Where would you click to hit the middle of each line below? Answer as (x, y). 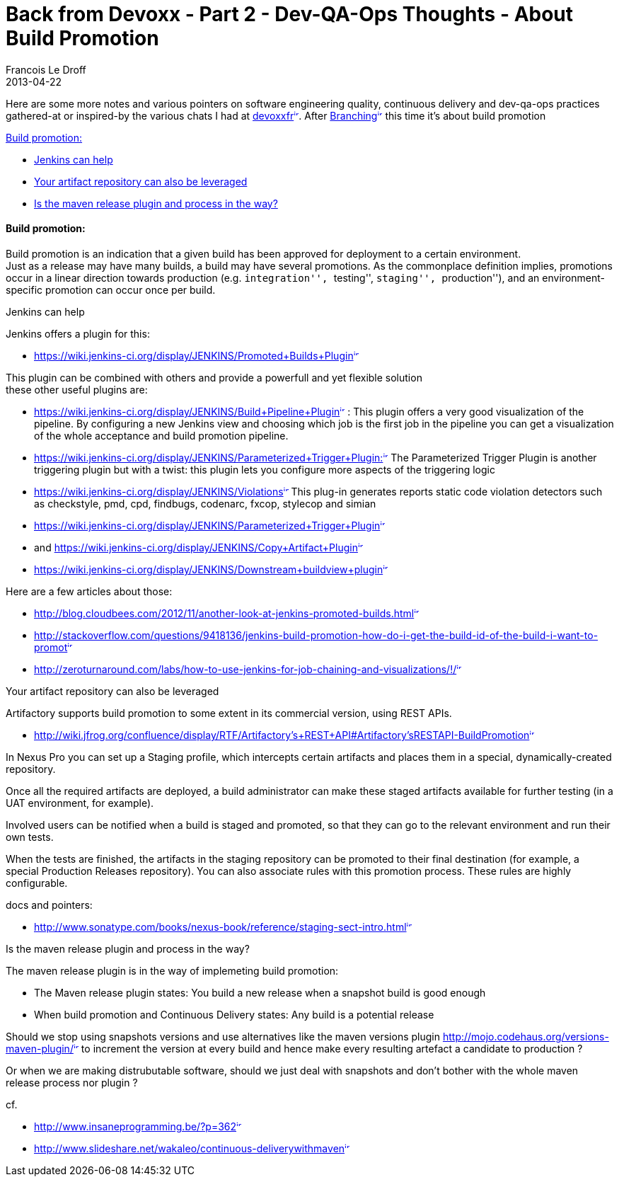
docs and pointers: (49, 905)
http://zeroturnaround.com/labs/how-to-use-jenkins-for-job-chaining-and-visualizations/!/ (245, 669)
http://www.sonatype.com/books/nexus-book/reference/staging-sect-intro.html (220, 926)
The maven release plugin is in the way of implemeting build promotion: (172, 970)
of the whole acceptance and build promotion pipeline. (161, 435)
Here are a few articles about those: (89, 591)
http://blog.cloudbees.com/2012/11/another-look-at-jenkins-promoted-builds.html (224, 613)
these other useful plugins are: (77, 389)
